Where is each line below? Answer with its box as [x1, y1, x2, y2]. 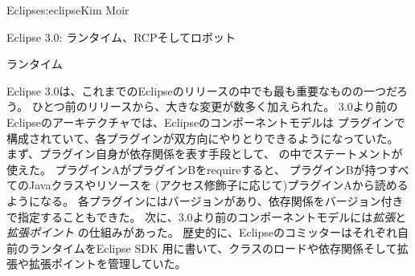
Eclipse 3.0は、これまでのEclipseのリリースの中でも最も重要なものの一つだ [6, 82, 397, 99]
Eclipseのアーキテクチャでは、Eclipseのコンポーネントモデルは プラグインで [6, 113, 405, 130]
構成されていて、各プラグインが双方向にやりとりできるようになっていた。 [6, 129, 399, 146]
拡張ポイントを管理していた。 [28, 255, 187, 272]
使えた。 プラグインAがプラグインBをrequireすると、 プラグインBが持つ [6, 160, 388, 177]
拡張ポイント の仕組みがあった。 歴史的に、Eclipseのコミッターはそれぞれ [6, 224, 397, 241]
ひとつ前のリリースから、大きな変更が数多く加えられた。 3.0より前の [31, 98, 398, 115]
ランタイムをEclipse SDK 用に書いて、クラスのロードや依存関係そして [28, 239, 397, 256]
